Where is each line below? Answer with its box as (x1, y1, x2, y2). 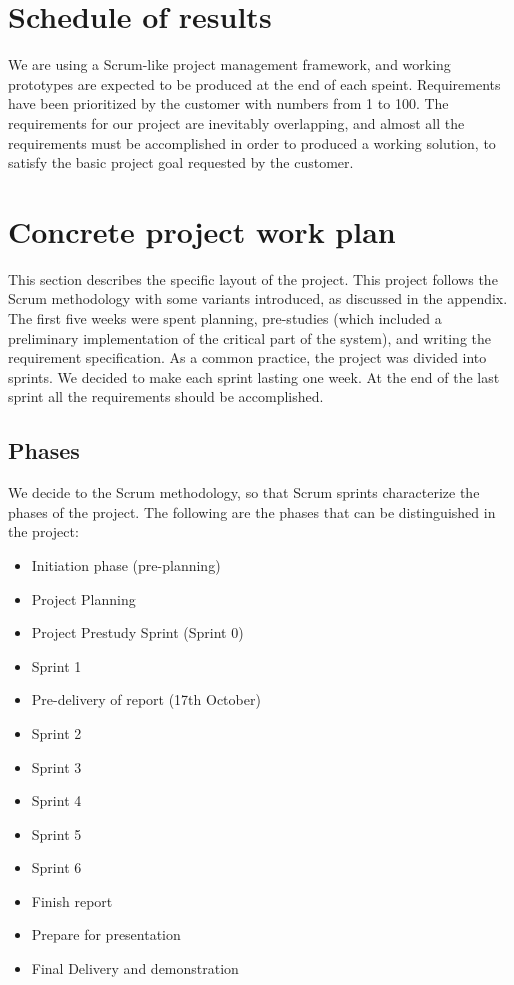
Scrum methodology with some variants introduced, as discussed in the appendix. (8, 288, 508, 309)
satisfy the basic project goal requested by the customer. (8, 152, 354, 173)
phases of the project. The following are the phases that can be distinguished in (8, 501, 496, 522)
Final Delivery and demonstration (31, 958, 239, 979)
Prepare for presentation (31, 924, 181, 945)
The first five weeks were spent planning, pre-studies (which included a (8, 308, 442, 328)
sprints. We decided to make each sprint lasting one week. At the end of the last (8, 366, 500, 387)
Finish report (31, 890, 113, 911)
